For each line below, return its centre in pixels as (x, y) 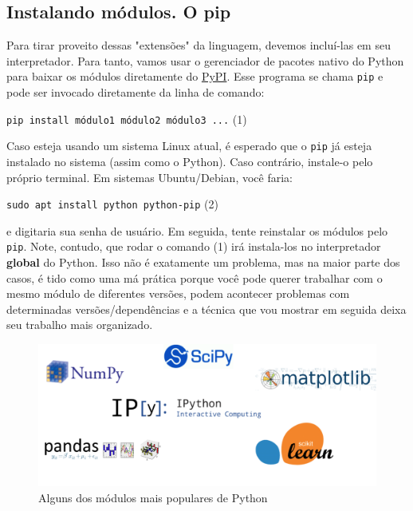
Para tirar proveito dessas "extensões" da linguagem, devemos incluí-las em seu (199, 45)
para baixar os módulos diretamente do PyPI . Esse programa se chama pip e (195, 76)
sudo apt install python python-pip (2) (112, 204)
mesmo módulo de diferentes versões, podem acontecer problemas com (178, 293)
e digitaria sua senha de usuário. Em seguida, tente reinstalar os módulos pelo (197, 230)
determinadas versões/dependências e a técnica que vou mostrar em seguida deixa (206, 309)
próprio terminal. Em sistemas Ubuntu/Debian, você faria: (149, 177)
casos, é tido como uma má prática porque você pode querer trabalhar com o (195, 277)
